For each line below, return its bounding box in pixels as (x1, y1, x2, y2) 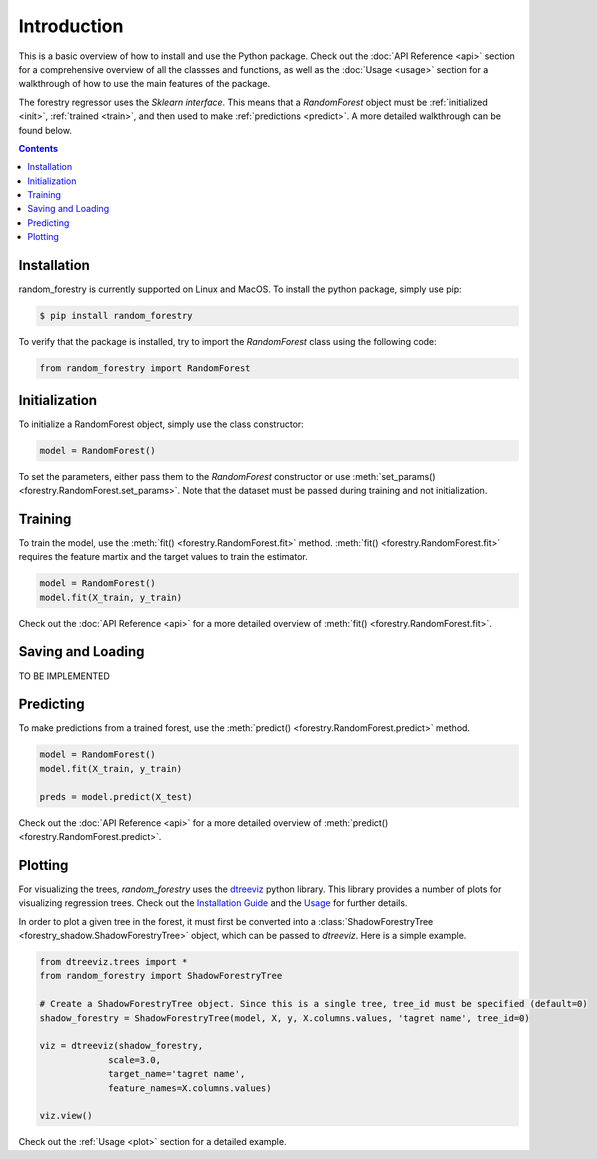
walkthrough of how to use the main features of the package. (18, 78, 271, 90)
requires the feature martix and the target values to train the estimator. (18, 551, 309, 563)
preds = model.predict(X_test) (39, 791, 194, 802)
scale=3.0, (108, 1054, 162, 1065)
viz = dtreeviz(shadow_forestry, (39, 1040, 204, 1052)
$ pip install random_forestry (39, 310, 194, 322)
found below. (18, 124, 72, 136)
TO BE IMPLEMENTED (18, 670, 110, 682)
